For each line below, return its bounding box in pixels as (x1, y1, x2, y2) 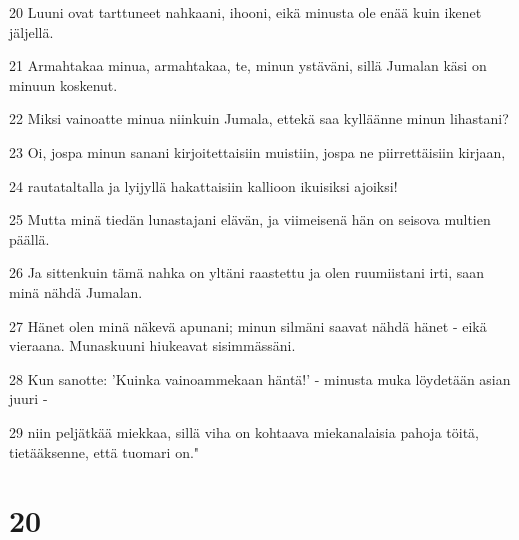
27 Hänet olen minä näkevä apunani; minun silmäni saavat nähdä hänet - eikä (9, 315, 487, 336)
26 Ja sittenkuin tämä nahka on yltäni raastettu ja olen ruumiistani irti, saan (9, 262, 485, 283)
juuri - (9, 388, 48, 409)
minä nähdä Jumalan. (9, 281, 143, 302)
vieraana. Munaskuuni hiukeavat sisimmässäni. (9, 335, 296, 356)
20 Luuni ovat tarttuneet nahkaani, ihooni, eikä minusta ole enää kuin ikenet (9, 2, 482, 22)
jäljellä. (9, 21, 54, 42)
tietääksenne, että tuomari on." (9, 441, 200, 462)
